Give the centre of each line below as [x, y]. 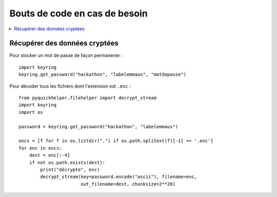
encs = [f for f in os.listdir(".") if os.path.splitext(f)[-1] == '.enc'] [116, 141]
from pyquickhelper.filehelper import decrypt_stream [87, 98]
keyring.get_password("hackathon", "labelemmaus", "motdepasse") [103, 75]
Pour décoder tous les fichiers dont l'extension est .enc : [70, 86]
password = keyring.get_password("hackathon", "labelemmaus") [98, 126]
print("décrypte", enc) [70, 170]
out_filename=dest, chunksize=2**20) [128, 184]
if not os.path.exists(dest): [67, 162]
